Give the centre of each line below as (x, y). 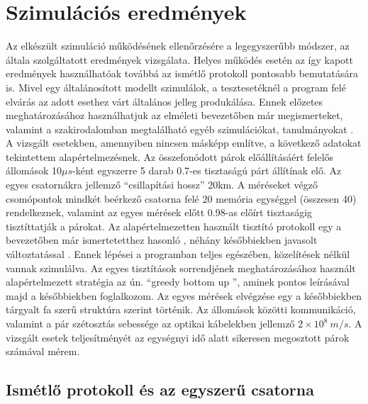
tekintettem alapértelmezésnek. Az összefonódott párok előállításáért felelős (170, 156)
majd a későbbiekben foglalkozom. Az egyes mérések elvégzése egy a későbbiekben (184, 295)
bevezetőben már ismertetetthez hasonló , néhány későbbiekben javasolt (162, 240)
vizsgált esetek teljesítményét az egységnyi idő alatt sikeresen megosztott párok (178, 337)
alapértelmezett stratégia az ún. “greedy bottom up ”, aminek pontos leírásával (178, 282)
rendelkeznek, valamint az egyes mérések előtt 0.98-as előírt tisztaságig (159, 212)
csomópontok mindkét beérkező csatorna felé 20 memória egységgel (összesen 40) (181, 198)
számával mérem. (43, 351)
